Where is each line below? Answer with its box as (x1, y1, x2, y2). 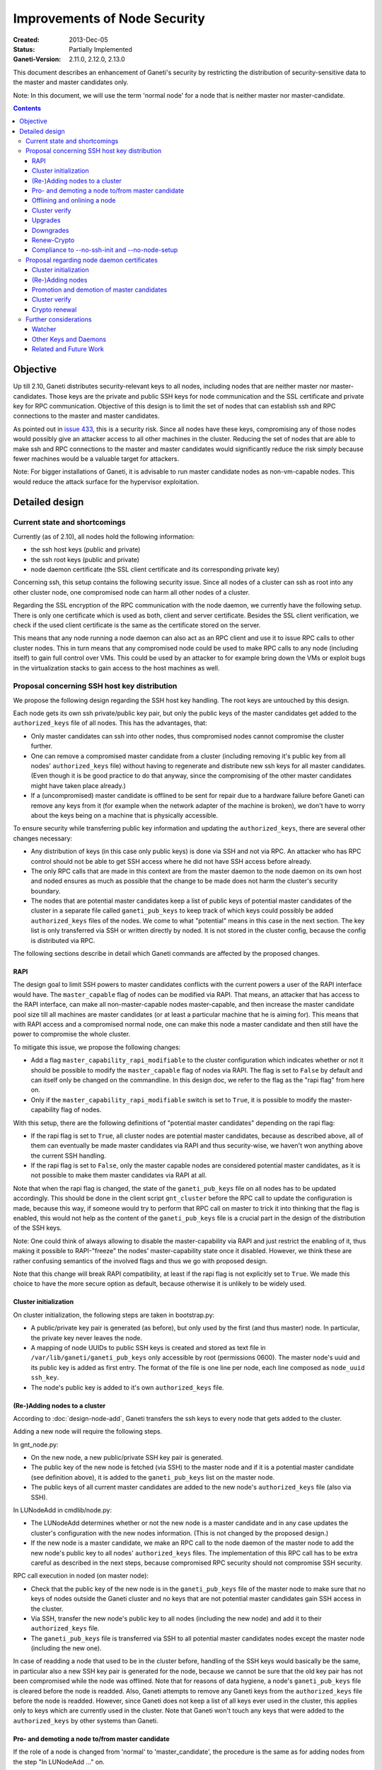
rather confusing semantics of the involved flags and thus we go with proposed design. (13, 1257, 268, 1265)
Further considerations (25, 315, 92, 324)
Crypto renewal (32, 305, 77, 314)
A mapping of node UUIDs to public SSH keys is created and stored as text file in (30, 1343, 266, 1352)
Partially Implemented (69, 45, 132, 53)
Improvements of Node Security (13, 11, 205, 26)
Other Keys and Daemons (32, 335, 106, 343)
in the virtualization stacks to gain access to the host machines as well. (13, 663, 220, 672)
